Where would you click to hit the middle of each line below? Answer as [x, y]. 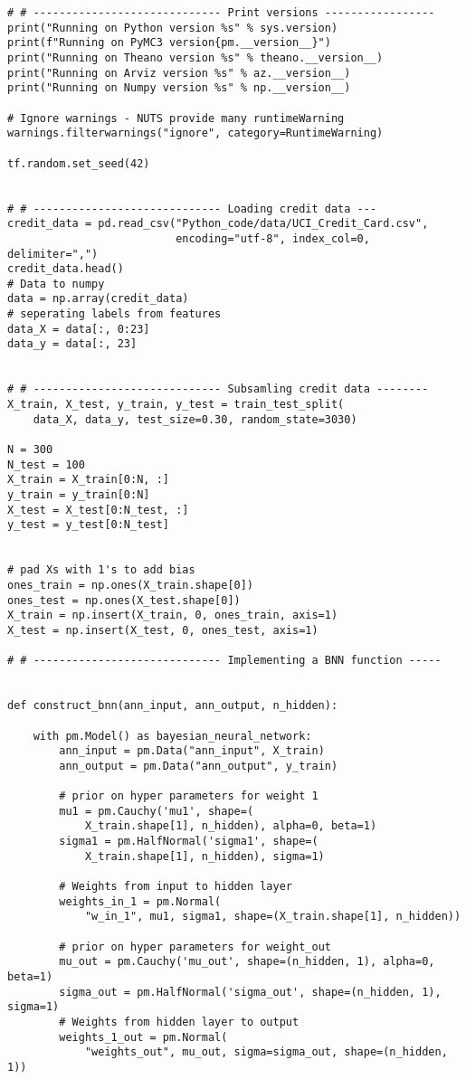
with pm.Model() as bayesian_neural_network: [172, 736]
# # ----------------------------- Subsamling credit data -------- [218, 389]
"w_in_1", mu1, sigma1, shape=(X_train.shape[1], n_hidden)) [273, 917]
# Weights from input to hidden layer [176, 887]
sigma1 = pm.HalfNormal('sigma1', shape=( [189, 842]
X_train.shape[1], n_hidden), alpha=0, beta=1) [231, 826]
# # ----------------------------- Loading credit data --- [192, 208]
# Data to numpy [56, 284]
